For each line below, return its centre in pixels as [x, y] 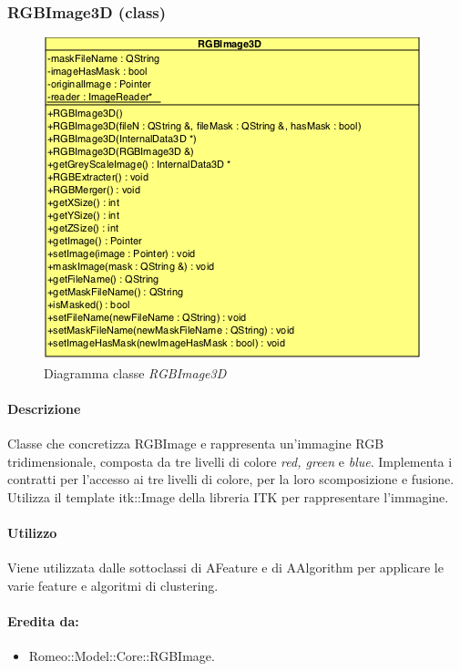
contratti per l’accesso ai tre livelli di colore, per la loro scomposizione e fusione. [231, 479]
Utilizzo [32, 533]
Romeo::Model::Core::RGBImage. [122, 656]
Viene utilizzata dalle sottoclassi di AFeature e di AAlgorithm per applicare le [225, 568]
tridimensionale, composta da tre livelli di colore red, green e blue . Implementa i [230, 461]
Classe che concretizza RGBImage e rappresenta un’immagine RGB [196, 444]
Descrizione [44, 408]
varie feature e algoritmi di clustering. [113, 585]
